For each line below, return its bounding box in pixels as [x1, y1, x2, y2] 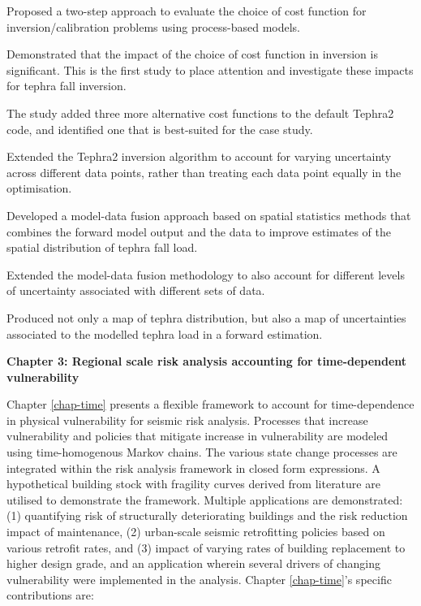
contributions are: [6, 587, 94, 604]
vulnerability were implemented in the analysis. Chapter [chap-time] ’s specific [6, 570, 392, 587]
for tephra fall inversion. [6, 77, 127, 94]
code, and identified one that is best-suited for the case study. [6, 120, 313, 137]
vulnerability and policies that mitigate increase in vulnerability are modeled [6, 427, 389, 444]
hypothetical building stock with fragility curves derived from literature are [6, 475, 380, 492]
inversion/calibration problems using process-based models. [6, 18, 300, 35]
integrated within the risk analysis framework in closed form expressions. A [6, 459, 380, 476]
